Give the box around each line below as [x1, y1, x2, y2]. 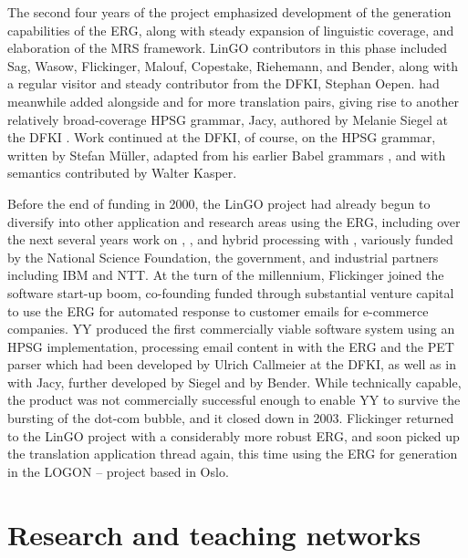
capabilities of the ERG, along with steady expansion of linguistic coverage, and [7, 20, 454, 39]
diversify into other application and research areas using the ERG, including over [7, 212, 461, 231]
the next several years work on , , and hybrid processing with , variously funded [7, 230, 453, 249]
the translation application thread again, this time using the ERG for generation [7, 444, 458, 463]
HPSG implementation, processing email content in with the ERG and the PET [7, 336, 454, 356]
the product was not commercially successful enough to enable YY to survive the [7, 390, 461, 409]
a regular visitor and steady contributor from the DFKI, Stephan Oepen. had [7, 74, 440, 93]
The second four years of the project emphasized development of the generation [7, 3, 452, 21]
